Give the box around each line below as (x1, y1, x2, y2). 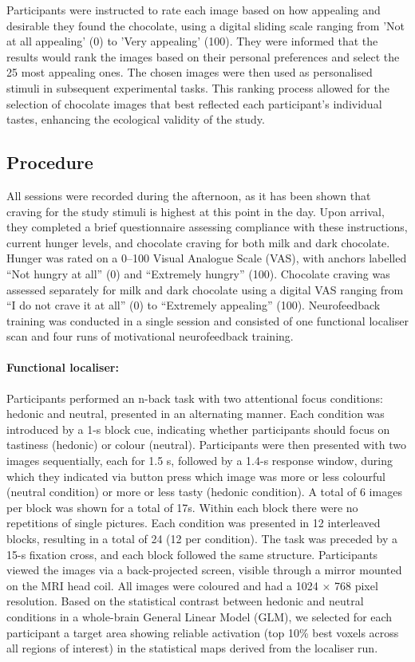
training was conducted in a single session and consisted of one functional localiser (6, 312, 409, 329)
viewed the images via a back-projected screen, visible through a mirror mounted (6, 562, 402, 578)
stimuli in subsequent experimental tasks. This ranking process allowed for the (6, 79, 389, 96)
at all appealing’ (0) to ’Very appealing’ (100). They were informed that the (6, 33, 378, 49)
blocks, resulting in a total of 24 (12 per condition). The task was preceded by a (6, 530, 398, 547)
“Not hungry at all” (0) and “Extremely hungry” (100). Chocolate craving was (6, 265, 390, 282)
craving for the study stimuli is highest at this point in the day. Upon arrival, (6, 203, 385, 219)
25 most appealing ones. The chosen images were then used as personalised (6, 64, 373, 81)
